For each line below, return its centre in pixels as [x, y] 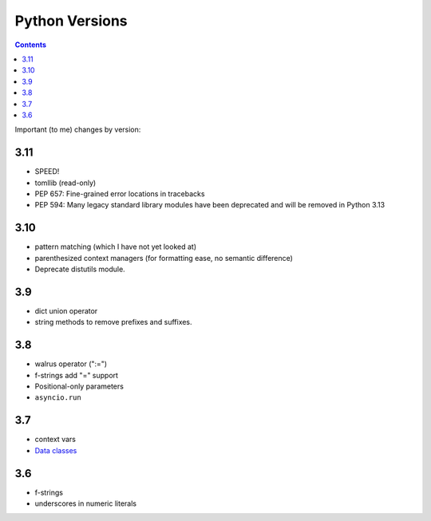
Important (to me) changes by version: [78, 130]
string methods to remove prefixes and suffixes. [113, 322]
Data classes [56, 450]
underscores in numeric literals [86, 503]
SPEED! [47, 172]
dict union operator [66, 310]
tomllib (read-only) [65, 183]
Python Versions [71, 21]
